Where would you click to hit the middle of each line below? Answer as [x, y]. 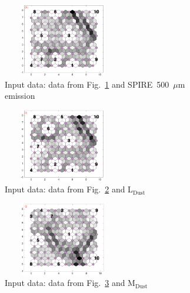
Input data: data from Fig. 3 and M [70, 283]
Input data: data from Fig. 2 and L [69, 189]
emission [20, 96]
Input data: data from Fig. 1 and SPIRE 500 [87, 84]
